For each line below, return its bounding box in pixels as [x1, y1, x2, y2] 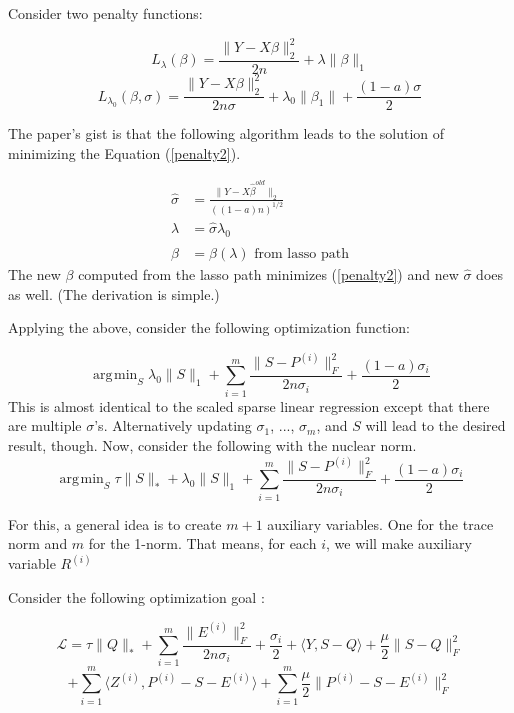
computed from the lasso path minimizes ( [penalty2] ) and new [78, 264, 459, 285]
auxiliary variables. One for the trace [267, 513, 494, 534]
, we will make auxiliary [325, 533, 472, 554]
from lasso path [254, 247, 349, 262]
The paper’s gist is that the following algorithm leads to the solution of [8, 123, 445, 144]
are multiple [8, 415, 82, 436]
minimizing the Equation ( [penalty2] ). [8, 142, 241, 163]
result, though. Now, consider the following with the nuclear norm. [8, 435, 417, 455]
